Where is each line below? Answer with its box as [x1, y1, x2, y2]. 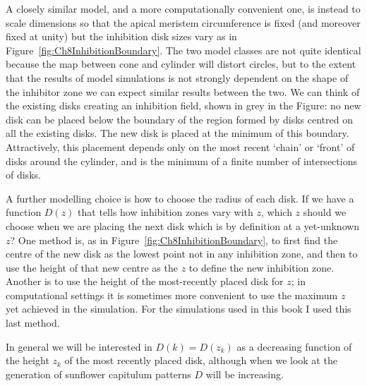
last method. [6, 315, 60, 330]
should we [303, 205, 347, 219]
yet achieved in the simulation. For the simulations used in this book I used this [6, 301, 351, 316]
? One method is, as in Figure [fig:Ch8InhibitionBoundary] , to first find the [10, 232, 338, 247]
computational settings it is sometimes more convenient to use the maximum [6, 287, 338, 302]
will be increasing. [205, 366, 284, 381]
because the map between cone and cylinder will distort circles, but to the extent [6, 56, 356, 71]
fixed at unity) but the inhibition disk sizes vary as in [6, 29, 237, 44]
